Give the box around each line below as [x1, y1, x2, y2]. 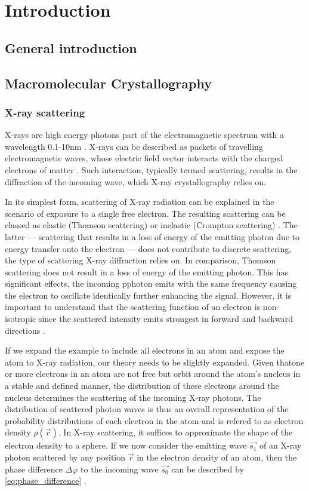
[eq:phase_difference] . [5, 474, 86, 487]
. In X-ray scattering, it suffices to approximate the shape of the [58, 426, 293, 438]
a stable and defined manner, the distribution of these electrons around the [5, 379, 279, 392]
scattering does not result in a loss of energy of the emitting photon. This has [5, 265, 289, 278]
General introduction [5, 38, 137, 57]
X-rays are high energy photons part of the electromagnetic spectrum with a [5, 128, 284, 141]
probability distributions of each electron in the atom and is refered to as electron [5, 414, 304, 426]
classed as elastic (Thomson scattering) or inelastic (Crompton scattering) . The [5, 219, 298, 231]
